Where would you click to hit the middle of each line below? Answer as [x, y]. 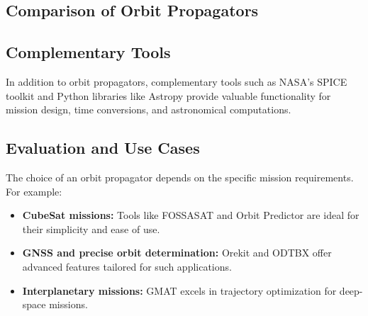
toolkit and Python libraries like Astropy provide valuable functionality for [168, 95]
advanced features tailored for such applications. [127, 266]
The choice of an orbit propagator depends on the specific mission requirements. [180, 177]
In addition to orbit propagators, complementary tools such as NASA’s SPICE [177, 81]
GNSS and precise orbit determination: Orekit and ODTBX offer [177, 253]
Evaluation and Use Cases [103, 148]
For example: [34, 191]
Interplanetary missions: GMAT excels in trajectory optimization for [179, 290]
